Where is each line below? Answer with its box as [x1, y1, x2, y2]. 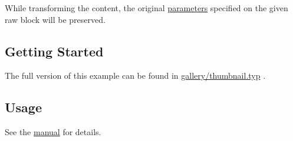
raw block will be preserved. [5, 13, 106, 25]
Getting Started [5, 42, 104, 60]
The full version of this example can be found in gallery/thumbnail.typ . [5, 69, 266, 82]
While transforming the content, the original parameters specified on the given [5, 2, 288, 14]
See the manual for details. [5, 126, 101, 138]
